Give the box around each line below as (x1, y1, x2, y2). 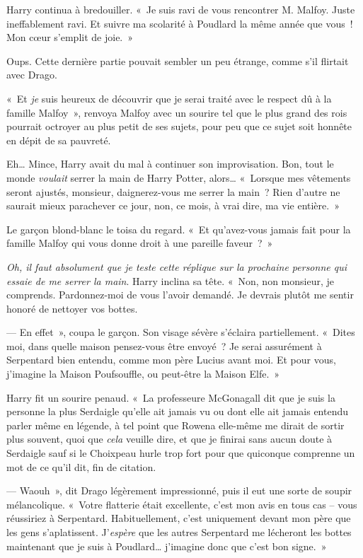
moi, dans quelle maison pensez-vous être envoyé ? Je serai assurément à (6, 338, 322, 353)
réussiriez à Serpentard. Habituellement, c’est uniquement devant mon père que (6, 511, 351, 525)
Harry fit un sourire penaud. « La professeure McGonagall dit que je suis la (6, 390, 335, 405)
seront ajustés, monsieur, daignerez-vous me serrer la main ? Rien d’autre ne (6, 184, 340, 199)
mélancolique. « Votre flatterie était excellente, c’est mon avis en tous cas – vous (6, 496, 357, 511)
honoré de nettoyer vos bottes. (6, 301, 138, 315)
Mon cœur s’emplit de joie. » (6, 30, 134, 45)
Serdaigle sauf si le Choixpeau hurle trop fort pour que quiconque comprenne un (6, 446, 355, 460)
